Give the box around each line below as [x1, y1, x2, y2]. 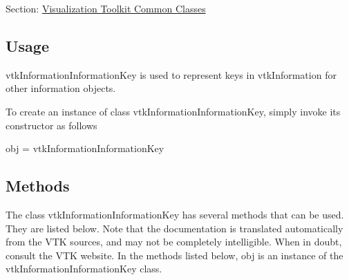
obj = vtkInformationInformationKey [6, 141, 164, 156]
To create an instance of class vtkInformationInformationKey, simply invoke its [6, 104, 341, 118]
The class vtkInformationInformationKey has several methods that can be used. [6, 207, 344, 221]
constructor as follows [6, 118, 97, 132]
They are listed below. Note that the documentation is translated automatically [6, 221, 343, 235]
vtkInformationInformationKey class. [6, 261, 162, 276]
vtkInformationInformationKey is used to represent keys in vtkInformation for [6, 67, 337, 82]
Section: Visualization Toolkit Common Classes [6, 1, 206, 15]
